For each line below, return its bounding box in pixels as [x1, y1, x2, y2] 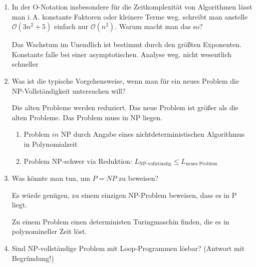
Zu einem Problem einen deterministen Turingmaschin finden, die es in [12, 216, 229, 226]
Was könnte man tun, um [12, 172, 90, 183]
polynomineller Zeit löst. [12, 226, 87, 236]
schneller [12, 59, 39, 69]
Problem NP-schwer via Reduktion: [24, 155, 132, 166]
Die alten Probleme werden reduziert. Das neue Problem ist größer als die [12, 102, 238, 113]
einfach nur [54, 21, 89, 32]
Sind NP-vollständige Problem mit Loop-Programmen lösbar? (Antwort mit [12, 242, 245, 253]
